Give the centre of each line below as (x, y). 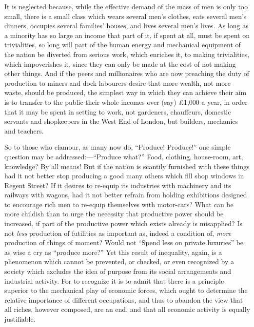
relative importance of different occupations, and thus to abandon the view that (124, 299)
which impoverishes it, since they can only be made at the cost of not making (120, 64)
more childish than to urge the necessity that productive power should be (114, 214)
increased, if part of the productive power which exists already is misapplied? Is (123, 223)
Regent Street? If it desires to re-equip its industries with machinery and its (118, 185)
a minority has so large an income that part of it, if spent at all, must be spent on (127, 35)
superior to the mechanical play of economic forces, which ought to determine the (126, 290)
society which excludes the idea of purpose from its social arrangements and (118, 271)
